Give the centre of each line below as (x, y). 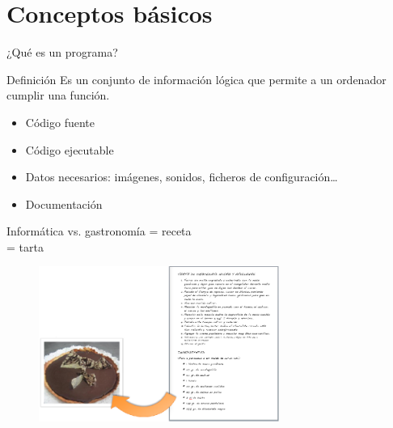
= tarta (25, 246)
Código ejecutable (70, 149)
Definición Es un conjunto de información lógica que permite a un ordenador (196, 79)
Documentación (64, 203)
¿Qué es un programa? (62, 52)
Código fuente (60, 122)
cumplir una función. (58, 95)
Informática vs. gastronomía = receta (99, 231)
